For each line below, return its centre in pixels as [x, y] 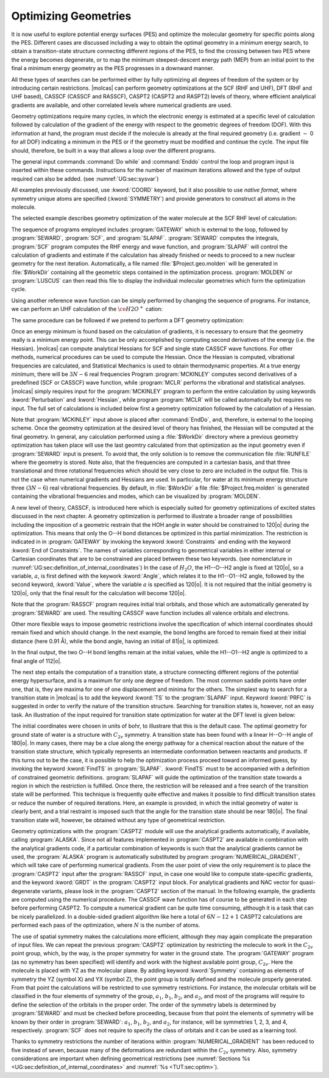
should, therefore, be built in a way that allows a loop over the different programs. [114, 150]
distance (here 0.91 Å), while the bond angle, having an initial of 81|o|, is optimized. [115, 641]
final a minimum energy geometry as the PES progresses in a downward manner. [113, 68]
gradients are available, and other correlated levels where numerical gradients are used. [122, 105]
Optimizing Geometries [71, 16]
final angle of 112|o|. [37, 661]
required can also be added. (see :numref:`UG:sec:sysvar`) [85, 179]
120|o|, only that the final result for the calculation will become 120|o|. [99, 593]
